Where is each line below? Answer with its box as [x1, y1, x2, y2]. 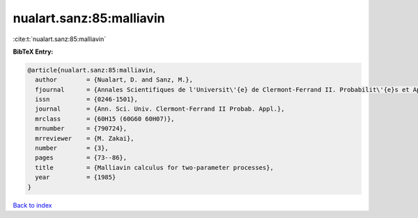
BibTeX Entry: [13, 47, 54, 56]
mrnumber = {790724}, [35, 125, 127, 132]
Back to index [13, 201, 52, 209]
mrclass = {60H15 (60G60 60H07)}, [35, 115, 175, 123]
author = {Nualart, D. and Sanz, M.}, [35, 76, 193, 84]
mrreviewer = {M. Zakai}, [35, 134, 135, 142]
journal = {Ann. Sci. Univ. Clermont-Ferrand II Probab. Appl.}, [35, 105, 285, 113]
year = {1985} [35, 173, 116, 181]
